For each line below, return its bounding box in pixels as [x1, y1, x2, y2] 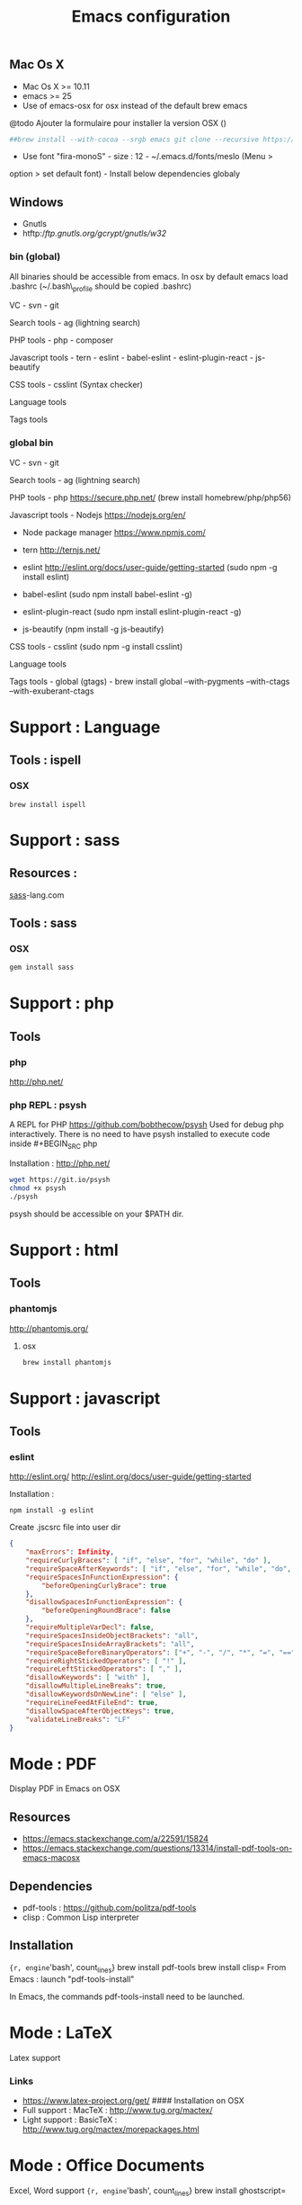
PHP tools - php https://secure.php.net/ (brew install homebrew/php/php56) [9, 492, 292, 503]
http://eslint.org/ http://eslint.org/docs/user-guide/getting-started [9, 1471, 252, 1482]
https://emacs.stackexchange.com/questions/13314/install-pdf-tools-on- [22, 1842, 293, 1854]
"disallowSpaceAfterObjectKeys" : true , [25, 1707, 175, 1716]
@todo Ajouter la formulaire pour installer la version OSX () [9, 117, 226, 128]
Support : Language [9, 717, 161, 737]
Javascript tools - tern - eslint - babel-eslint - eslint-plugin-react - [9, 353, 254, 363]
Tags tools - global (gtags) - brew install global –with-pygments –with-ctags [9, 676, 290, 686]
